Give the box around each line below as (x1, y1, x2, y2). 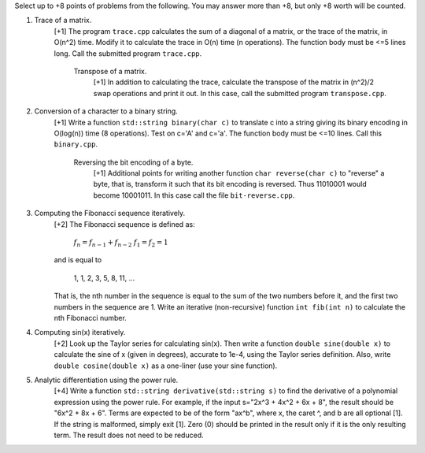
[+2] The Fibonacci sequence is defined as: (54, 219, 196, 228)
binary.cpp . (54, 139, 98, 149)
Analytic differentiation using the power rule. (34, 375, 179, 384)
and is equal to (54, 255, 102, 265)
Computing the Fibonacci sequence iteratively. (34, 209, 186, 218)
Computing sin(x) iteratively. (34, 328, 126, 337)
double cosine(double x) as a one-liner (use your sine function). (54, 361, 278, 370)
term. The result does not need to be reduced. (54, 430, 204, 440)
